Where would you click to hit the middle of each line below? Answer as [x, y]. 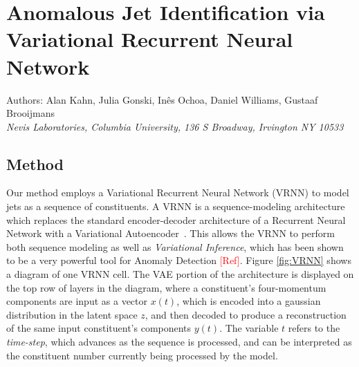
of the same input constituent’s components [99, 328]
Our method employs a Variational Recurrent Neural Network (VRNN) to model [178, 192]
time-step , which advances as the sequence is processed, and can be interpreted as [179, 342]
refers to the [314, 328]
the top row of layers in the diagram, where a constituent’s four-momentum [166, 287]
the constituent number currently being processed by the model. [142, 355]
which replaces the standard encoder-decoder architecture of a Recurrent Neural [176, 219]
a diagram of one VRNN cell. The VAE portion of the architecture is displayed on [180, 274]
